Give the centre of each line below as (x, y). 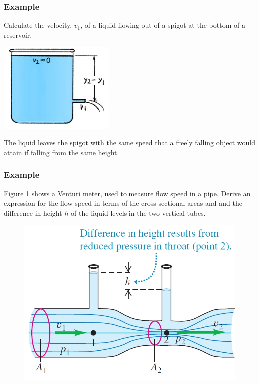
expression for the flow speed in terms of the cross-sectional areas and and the (123, 203)
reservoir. (18, 35)
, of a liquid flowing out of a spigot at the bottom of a (163, 25)
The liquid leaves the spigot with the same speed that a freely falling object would (129, 143)
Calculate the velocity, (38, 25)
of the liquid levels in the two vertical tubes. (138, 212)
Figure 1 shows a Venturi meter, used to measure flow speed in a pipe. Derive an (127, 193)
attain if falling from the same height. (62, 152)
